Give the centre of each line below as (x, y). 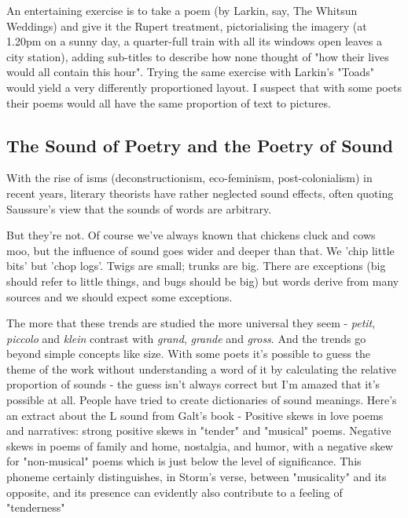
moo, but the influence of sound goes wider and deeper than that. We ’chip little (200, 250)
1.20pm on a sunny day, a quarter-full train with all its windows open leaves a (195, 41)
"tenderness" (36, 507)
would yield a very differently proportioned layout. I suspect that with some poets (204, 87)
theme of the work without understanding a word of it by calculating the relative (202, 368)
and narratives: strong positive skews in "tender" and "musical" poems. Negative (199, 430)
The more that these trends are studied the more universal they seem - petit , (191, 323)
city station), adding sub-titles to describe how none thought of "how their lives (198, 56)
